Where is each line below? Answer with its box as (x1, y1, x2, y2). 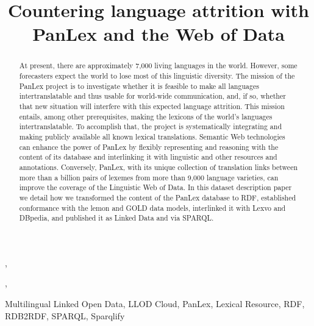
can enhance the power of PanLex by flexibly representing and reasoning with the (19, 141, 279, 152)
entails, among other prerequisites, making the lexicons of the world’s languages (19, 111, 273, 121)
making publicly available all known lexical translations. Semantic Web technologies (19, 131, 285, 141)
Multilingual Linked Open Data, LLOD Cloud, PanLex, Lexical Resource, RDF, (5, 297, 305, 310)
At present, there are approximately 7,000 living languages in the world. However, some (19, 60, 298, 71)
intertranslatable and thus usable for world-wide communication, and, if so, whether (19, 91, 286, 101)
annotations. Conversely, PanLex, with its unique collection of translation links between (19, 161, 298, 172)
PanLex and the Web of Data (32, 21, 285, 46)
